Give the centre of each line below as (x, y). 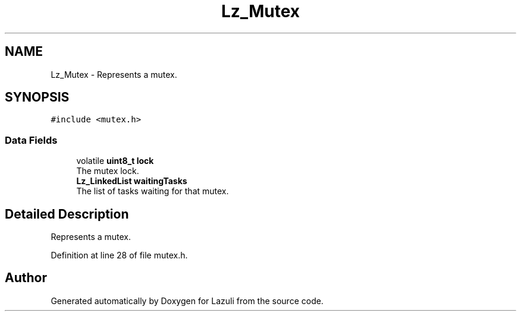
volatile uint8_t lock (115, 161)
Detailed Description (67, 214)
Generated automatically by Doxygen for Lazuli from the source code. (187, 301)
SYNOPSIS (37, 97)
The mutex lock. (108, 171)
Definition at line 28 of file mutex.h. (119, 255)
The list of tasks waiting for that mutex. (153, 191)
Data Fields (31, 140)
